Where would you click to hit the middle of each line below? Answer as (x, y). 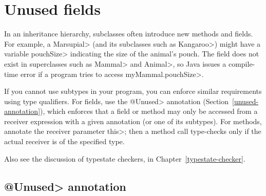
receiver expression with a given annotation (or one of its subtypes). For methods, (133, 121)
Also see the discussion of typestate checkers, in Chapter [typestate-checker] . (125, 158)
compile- (242, 63)
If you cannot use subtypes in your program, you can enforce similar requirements (133, 91)
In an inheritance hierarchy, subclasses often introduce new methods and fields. (129, 34)
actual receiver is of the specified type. (64, 141)
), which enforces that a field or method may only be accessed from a (149, 111)
